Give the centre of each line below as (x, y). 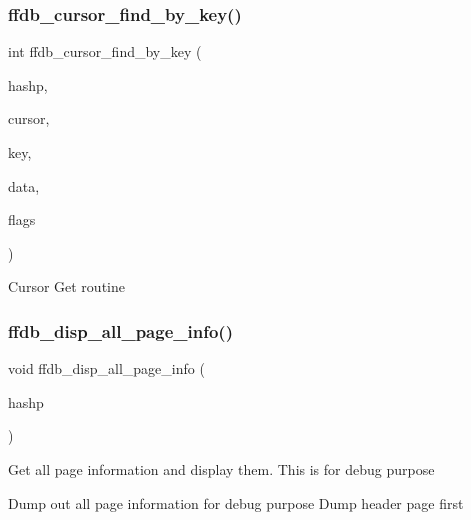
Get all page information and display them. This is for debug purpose (221, 468)
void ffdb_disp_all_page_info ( (106, 368)
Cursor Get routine (66, 286)
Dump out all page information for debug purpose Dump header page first (236, 502)
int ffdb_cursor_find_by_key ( (105, 51)
